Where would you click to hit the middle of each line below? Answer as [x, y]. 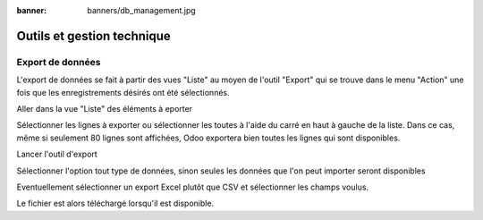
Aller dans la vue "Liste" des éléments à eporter [104, 108]
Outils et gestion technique [94, 36]
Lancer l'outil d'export [57, 154]
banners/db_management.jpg [141, 10]
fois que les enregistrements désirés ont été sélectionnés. [123, 92]
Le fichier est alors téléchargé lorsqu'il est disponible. [115, 203]
